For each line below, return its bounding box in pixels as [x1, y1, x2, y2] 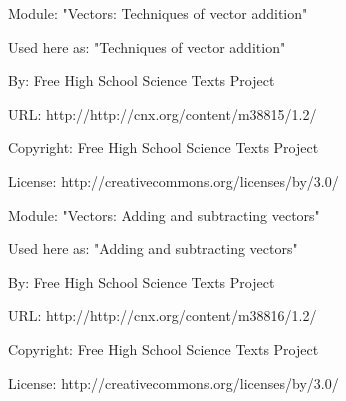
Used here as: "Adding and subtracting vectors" [8, 238, 298, 259]
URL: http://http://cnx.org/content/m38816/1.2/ [8, 305, 317, 326]
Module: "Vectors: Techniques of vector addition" [8, 3, 308, 23]
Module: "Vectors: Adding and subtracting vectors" [8, 204, 320, 225]
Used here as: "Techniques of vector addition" [8, 36, 286, 57]
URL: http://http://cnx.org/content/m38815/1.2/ [8, 103, 317, 124]
